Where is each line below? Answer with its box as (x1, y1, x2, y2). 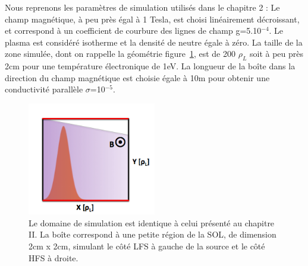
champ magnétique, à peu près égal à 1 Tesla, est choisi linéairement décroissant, (5, 12, 300, 25)
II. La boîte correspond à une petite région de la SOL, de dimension (29, 228, 276, 241)
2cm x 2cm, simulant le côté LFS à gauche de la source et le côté (29, 239, 265, 252)
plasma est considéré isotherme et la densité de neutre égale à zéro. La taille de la (5, 36, 303, 48)
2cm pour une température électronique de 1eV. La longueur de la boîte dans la (5, 60, 296, 72)
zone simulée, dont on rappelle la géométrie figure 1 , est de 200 (5, 47, 235, 60)
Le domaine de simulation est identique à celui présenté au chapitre (29, 216, 275, 229)
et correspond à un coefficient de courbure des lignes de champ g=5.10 (5, 24, 262, 37)
